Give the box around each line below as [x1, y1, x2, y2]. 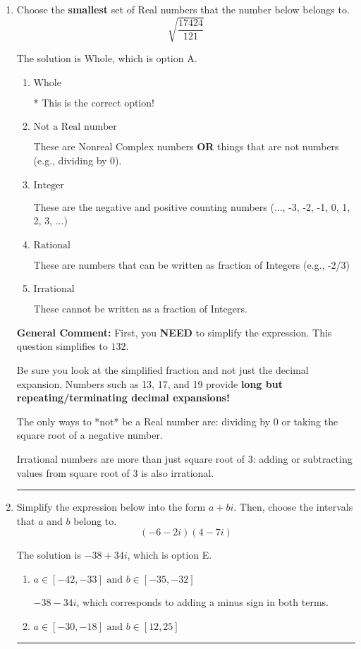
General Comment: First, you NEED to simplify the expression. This [16, 324, 332, 339]
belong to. [73, 513, 117, 528]
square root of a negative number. [16, 427, 163, 442]
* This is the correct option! [33, 95, 154, 109]
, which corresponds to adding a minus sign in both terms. [76, 595, 329, 609]
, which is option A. [111, 51, 197, 66]
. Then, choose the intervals [233, 499, 353, 514]
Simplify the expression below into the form [16, 499, 206, 514]
